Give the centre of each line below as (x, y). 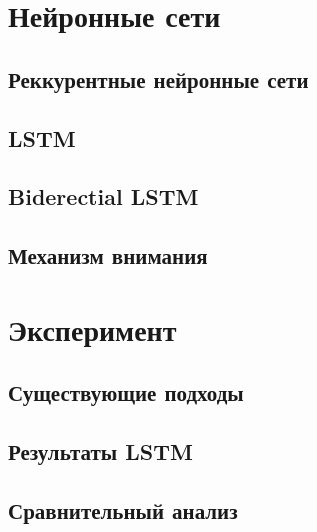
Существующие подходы (126, 392)
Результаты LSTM (100, 451)
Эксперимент (92, 328)
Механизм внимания (108, 255)
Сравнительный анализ (123, 509)
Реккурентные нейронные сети (158, 78)
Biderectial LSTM (103, 196)
